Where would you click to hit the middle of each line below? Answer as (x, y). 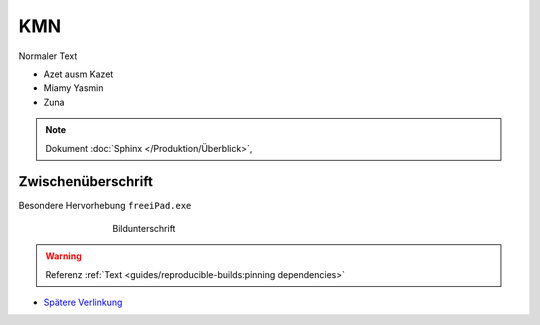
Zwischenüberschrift (86, 181)
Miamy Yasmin (73, 88)
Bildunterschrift (144, 228)
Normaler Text (48, 56)
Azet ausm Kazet (78, 74)
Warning (63, 256)
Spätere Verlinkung (83, 302)
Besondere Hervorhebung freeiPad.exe (105, 206)
